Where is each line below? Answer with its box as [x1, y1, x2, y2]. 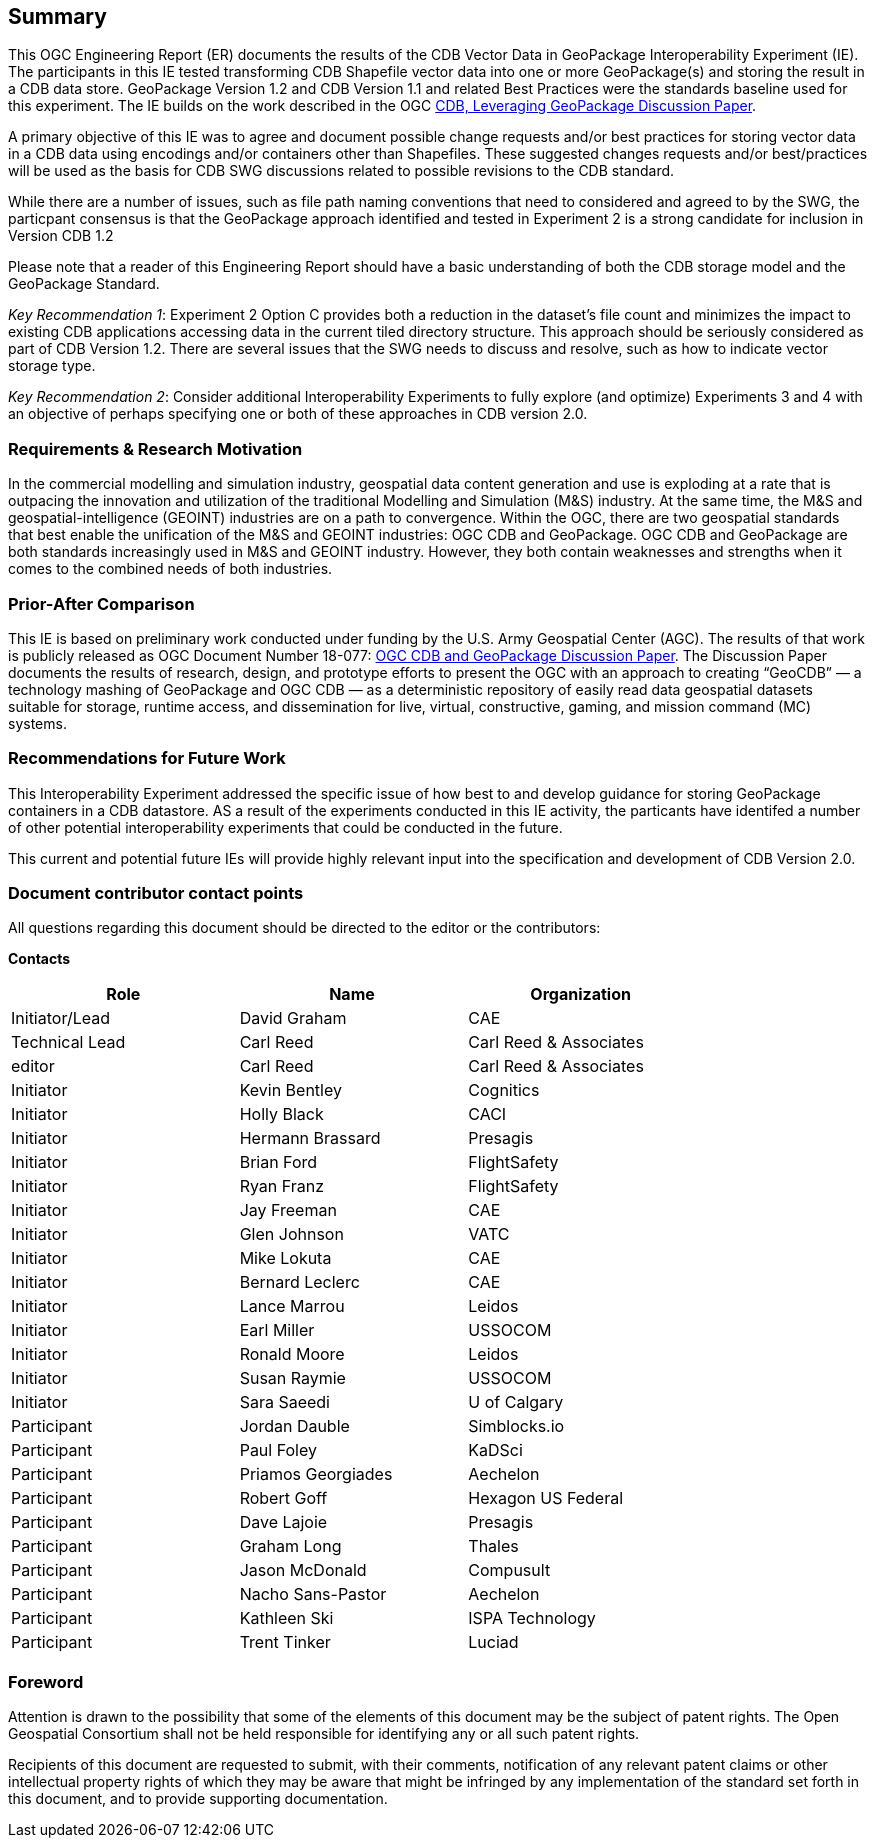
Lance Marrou [239, 1296, 345, 1317]
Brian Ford [239, 1152, 318, 1173]
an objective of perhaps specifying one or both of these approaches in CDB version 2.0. [8, 405, 588, 423]
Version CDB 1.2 [8, 227, 114, 245]
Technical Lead [11, 1032, 126, 1053]
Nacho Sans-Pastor [239, 1584, 387, 1605]
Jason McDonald [239, 1560, 367, 1581]
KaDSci [468, 1440, 523, 1461]
